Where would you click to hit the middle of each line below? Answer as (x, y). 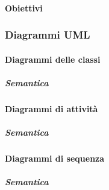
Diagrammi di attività (51, 108)
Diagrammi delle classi (53, 59)
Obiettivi (24, 8)
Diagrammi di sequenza (55, 158)
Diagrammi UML (48, 35)
